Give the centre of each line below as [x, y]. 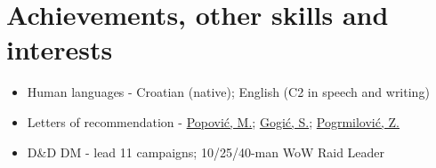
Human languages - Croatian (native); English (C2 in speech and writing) [228, 92]
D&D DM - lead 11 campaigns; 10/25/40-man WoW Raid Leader [206, 152]
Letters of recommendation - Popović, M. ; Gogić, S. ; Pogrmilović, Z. [213, 121]
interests [60, 49]
